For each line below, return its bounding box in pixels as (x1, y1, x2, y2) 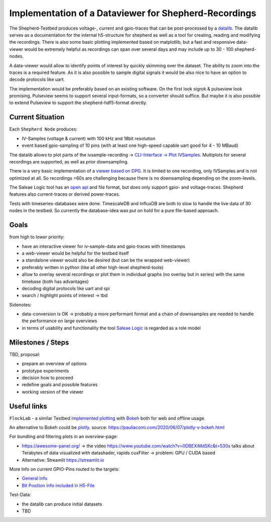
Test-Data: (9, 492, 31, 498)
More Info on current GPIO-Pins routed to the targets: (9, 466, 120, 472)
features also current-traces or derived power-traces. (9, 191, 120, 197)
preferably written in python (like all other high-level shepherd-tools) (22, 264, 164, 270)
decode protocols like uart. (9, 76, 65, 82)
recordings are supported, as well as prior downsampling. (9, 158, 129, 164)
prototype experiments (22, 368, 69, 374)
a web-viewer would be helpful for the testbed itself (22, 250, 129, 256)
